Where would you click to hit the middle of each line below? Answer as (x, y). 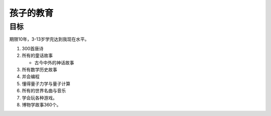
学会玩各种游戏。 (39, 97)
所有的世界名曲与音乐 (44, 91)
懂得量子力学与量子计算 (46, 83)
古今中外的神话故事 (54, 62)
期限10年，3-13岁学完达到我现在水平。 (49, 39)
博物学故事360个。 (41, 104)
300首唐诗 (33, 48)
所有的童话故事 (37, 56)
